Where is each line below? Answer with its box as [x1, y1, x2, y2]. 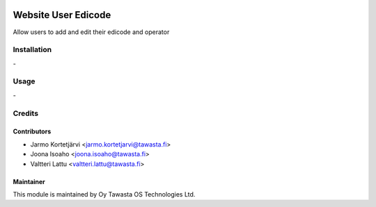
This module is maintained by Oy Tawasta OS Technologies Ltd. [13, 190, 196, 198]
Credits [13, 108, 38, 118]
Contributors [13, 127, 52, 135]
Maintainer [13, 177, 45, 185]
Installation [13, 45, 52, 55]
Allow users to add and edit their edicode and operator [13, 28, 170, 36]
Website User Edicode [13, 9, 111, 21]
